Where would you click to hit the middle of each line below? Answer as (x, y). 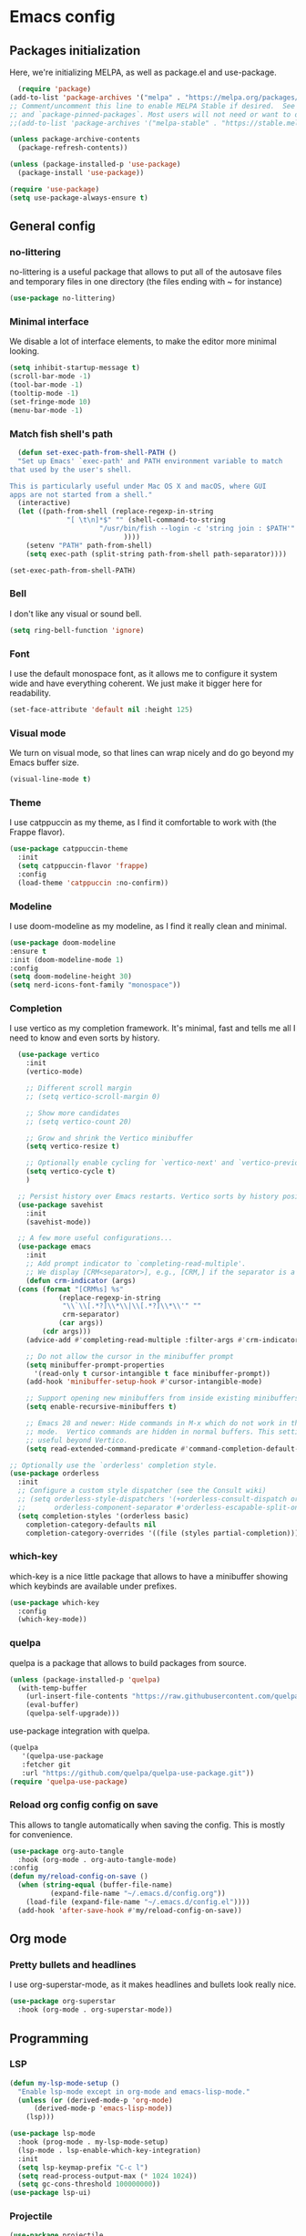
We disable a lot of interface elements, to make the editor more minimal (143, 342)
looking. (25, 351)
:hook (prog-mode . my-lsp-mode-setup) (93, 2142)
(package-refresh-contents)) (73, 148)
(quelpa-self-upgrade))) (73, 1713)
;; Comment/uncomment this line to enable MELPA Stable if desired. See (153, 106)
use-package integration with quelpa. (80, 1731)
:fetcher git (46, 1765)
